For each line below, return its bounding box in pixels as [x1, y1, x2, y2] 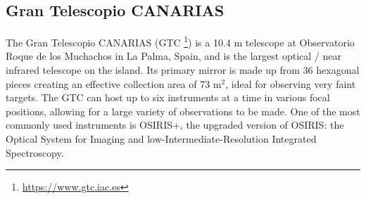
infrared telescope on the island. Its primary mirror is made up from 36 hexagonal [6, 63, 360, 77]
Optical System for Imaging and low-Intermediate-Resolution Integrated [6, 131, 317, 146]
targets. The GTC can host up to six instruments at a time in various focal [6, 90, 330, 105]
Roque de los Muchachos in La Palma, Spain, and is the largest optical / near [6, 49, 341, 63]
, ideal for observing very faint [225, 76, 356, 91]
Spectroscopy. [6, 145, 64, 160]
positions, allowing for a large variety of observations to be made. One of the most [6, 103, 360, 118]
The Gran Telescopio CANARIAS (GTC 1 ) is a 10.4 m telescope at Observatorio [6, 33, 355, 49]
